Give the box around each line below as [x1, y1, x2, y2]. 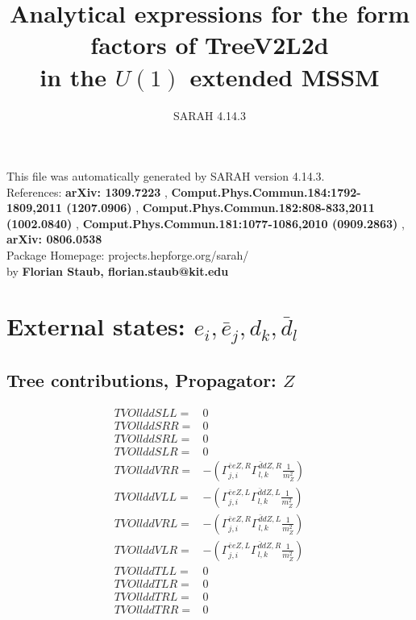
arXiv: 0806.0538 [6, 231, 102, 248]
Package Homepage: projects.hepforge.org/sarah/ [6, 247, 249, 264]
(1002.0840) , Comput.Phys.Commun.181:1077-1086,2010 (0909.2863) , [6, 214, 405, 231]
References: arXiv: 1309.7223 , [6, 183, 168, 200]
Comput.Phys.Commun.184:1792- [171, 183, 361, 200]
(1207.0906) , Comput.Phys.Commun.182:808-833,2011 [66, 199, 375, 216]
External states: [6, 310, 185, 343]
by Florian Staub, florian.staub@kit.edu [6, 262, 229, 279]
